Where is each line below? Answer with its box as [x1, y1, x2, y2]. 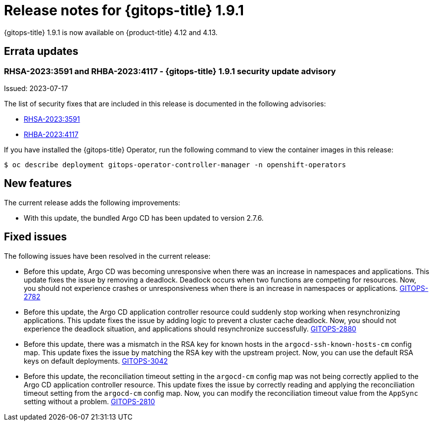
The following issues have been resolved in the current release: [4, 251, 211, 260]
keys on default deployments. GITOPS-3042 [24, 356, 168, 365]
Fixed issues [4, 231, 67, 243]
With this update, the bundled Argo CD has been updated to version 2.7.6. [24, 213, 264, 222]
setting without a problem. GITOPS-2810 [24, 397, 155, 406]
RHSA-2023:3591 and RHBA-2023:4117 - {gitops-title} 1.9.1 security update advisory [4, 66, 336, 76]
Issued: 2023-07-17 [4, 84, 68, 93]
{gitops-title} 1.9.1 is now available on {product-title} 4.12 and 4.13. [4, 28, 218, 37]
